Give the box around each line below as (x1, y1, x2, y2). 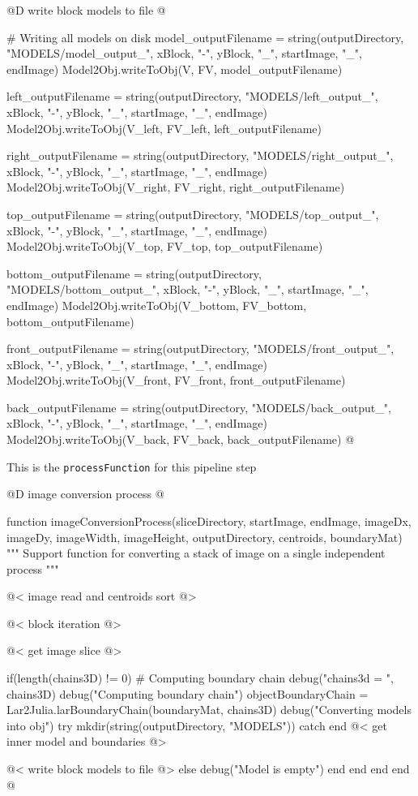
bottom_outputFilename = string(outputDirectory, (6, 265, 262, 282)
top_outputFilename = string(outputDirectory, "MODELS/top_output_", (6, 205, 379, 222)
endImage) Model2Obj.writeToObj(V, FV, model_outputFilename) (6, 60, 343, 77)
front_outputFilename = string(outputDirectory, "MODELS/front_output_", (6, 340, 395, 357)
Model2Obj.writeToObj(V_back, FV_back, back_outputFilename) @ (6, 431, 355, 448)
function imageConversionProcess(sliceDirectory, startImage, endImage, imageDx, (6, 512, 412, 529)
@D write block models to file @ (6, 2, 166, 18)
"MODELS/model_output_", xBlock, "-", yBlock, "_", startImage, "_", (6, 45, 362, 62)
